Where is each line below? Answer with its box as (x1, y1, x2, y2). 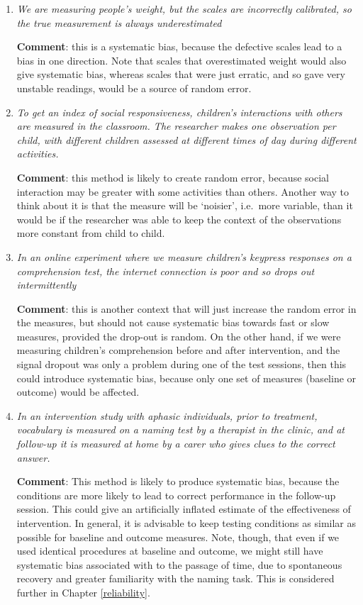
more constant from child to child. (16, 226, 165, 240)
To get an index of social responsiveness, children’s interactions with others (16, 104, 342, 119)
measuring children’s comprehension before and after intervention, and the (16, 343, 340, 357)
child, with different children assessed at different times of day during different (16, 132, 357, 147)
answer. (16, 450, 50, 465)
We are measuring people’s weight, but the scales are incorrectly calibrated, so (16, 1, 352, 16)
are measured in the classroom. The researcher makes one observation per (16, 118, 336, 133)
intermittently (16, 277, 77, 292)
